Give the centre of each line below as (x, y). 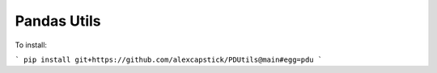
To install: (31, 45)
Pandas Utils (58, 21)
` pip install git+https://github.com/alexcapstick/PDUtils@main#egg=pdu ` (169, 59)
